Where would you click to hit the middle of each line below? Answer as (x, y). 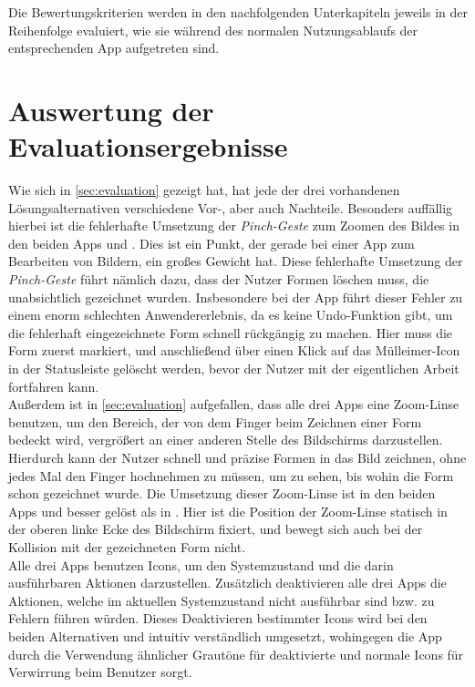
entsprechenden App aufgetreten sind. (114, 48)
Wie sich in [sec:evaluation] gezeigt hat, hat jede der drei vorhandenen (204, 190)
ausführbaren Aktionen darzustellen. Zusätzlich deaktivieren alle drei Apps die (227, 583)
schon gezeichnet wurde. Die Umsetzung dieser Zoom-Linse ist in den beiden (222, 493)
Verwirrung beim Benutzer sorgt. (100, 672)
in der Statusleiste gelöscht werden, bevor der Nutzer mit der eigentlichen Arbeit (234, 369)
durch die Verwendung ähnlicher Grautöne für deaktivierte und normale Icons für (236, 654)
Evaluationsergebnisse (148, 146)
